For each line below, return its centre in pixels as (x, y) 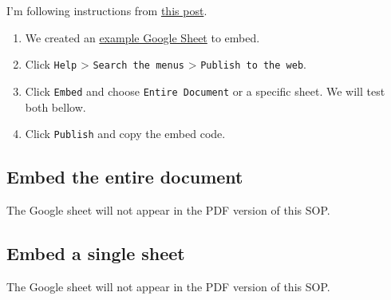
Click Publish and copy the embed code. (125, 134)
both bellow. (55, 107)
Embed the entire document (125, 177)
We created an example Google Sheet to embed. (142, 37)
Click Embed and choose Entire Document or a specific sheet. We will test (205, 91)
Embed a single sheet (96, 253)
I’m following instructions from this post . (107, 10)
